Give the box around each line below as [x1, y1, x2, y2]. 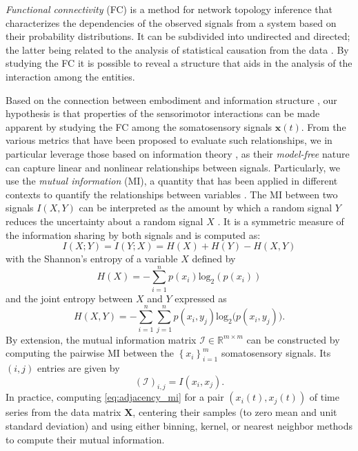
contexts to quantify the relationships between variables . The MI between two [6, 187, 338, 201]
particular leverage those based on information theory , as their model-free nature [6, 146, 350, 160]
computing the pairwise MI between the [6, 346, 174, 360]
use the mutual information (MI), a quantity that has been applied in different [6, 174, 338, 188]
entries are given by [37, 360, 120, 375]
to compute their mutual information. [6, 432, 165, 446]
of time [309, 390, 339, 404]
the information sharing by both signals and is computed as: [6, 227, 261, 242]
